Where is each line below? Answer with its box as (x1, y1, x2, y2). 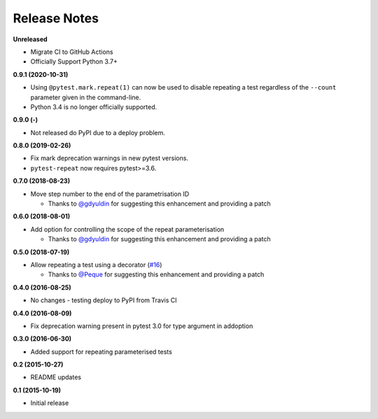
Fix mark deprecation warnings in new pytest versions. (30, 154, 189, 162)
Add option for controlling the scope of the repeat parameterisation (30, 225, 225, 234)
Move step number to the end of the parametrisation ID (30, 190, 190, 198)
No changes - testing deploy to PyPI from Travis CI (30, 296, 177, 304)
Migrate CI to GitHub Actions (30, 48, 113, 56)
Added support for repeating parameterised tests (30, 347, 173, 356)
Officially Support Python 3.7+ (30, 57, 118, 66)
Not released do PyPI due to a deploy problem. (30, 128, 166, 136)
